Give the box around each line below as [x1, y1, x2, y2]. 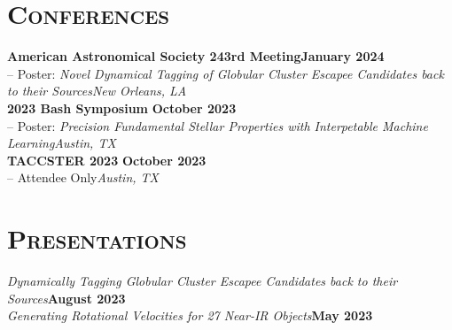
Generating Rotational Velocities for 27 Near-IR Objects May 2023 [7, 306, 373, 325]
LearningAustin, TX [7, 134, 116, 152]
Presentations [7, 220, 187, 257]
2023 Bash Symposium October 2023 [7, 98, 237, 117]
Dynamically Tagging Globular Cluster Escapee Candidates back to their [7, 272, 398, 289]
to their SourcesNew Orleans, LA [7, 81, 187, 100]
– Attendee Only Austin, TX [7, 168, 159, 187]
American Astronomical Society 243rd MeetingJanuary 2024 [7, 47, 385, 65]
